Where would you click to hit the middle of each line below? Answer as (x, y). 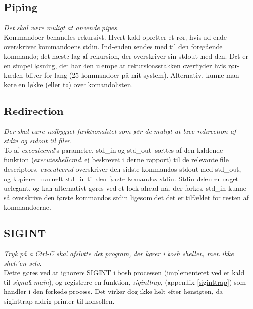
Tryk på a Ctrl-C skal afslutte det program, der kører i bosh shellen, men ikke (119, 253)
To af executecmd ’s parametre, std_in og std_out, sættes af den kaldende (114, 150)
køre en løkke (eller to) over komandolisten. (68, 84)
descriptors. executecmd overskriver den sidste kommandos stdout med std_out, (123, 169)
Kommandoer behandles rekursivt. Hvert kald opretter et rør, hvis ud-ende (116, 37)
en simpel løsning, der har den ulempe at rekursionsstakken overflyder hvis (115, 65)
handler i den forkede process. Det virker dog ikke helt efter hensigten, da (113, 291)
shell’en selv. (23, 263)
